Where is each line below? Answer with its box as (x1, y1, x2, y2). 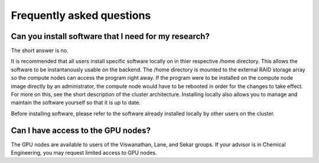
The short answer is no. (11, 47, 69, 54)
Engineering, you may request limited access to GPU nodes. (11, 149, 157, 157)
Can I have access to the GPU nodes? (11, 125, 151, 135)
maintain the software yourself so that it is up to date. (11, 99, 141, 106)
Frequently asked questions (11, 9, 151, 22)
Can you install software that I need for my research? (11, 31, 210, 41)
